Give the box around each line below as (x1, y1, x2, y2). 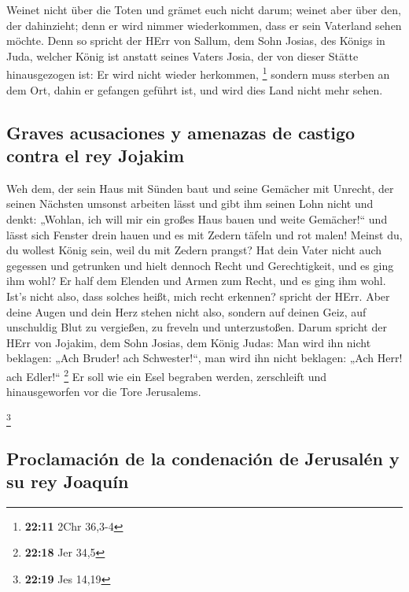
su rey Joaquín (6, 468, 129, 493)
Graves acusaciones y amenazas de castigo (6, 120, 356, 144)
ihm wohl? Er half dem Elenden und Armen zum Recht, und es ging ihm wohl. (6, 272, 386, 289)
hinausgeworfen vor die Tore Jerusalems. (6, 383, 201, 400)
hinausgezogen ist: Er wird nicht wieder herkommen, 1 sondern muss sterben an (6, 64, 390, 83)
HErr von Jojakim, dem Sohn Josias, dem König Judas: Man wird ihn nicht (6, 334, 371, 350)
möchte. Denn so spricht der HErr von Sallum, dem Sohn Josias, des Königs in (6, 32, 385, 49)
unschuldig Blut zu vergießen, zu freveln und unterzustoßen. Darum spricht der (6, 319, 387, 335)
